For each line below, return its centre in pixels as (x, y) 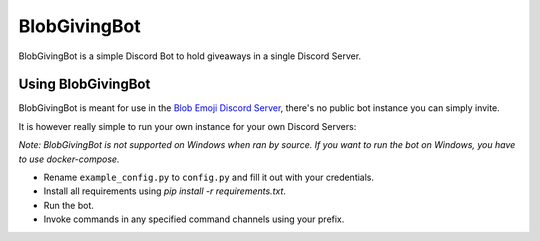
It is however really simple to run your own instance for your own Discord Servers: (187, 126)
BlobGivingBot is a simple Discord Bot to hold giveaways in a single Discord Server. (190, 56)
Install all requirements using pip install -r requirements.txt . (165, 191)
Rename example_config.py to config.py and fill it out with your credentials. (209, 177)
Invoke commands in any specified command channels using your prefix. (194, 219)
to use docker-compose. (69, 159)
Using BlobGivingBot (84, 84)
